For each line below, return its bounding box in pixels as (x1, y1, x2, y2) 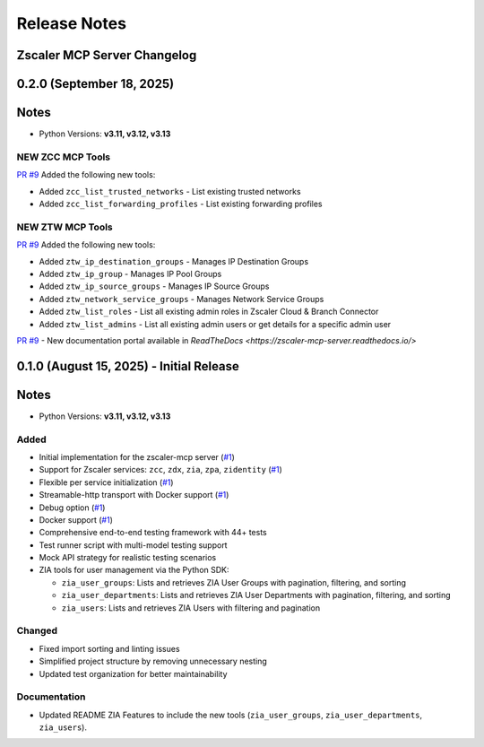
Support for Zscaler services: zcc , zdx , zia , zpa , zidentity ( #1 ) (39, 465, 282, 475)
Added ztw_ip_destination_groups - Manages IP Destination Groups (39, 256, 309, 266)
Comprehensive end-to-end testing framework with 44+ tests (39, 527, 268, 538)
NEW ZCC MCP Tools (16, 151, 111, 163)
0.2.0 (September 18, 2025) (16, 76, 175, 91)
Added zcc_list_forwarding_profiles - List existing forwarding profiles (39, 198, 323, 210)
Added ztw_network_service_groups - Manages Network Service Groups (39, 293, 324, 304)
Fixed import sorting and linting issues (39, 643, 180, 654)
